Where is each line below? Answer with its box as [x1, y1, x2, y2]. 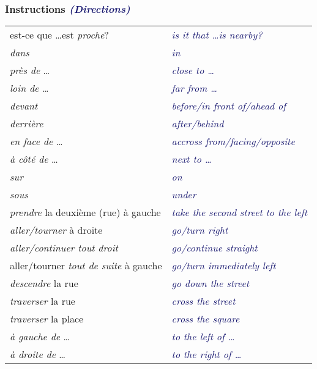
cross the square [171, 311, 240, 326]
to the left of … [171, 329, 235, 344]
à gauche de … [10, 329, 70, 344]
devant [10, 99, 38, 113]
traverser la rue [10, 294, 75, 308]
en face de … [10, 134, 63, 149]
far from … [171, 81, 217, 95]
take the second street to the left [171, 205, 308, 220]
